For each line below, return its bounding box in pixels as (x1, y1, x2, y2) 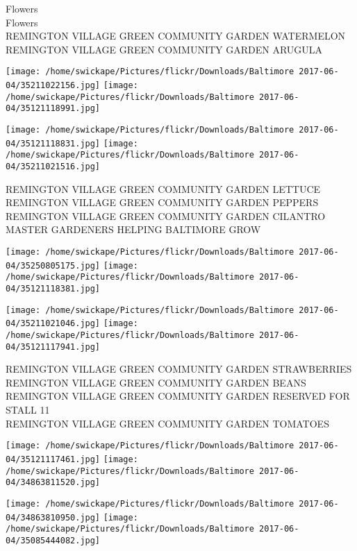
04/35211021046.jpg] (6, 319, 101, 329)
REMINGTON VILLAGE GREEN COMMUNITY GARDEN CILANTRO (6, 208, 326, 223)
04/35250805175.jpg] (6, 260, 101, 271)
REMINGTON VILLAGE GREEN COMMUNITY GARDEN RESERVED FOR (6, 389, 350, 403)
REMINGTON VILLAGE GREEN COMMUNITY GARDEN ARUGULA (6, 42, 323, 56)
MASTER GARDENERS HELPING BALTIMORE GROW (6, 222, 261, 237)
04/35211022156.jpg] (6, 80, 101, 91)
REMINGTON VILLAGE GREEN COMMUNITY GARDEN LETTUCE (6, 181, 321, 196)
